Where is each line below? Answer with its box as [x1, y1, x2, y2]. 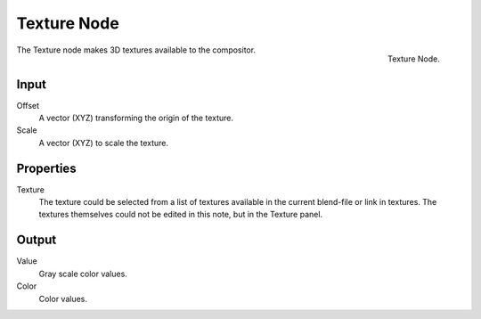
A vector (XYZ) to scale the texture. [38, 137, 169, 148]
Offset [16, 100, 40, 110]
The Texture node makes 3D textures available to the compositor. [16, 45, 257, 55]
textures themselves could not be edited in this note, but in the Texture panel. [38, 209, 323, 220]
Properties [16, 160, 77, 176]
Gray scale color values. [38, 268, 128, 279]
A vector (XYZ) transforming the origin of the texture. [38, 112, 233, 124]
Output [16, 233, 57, 248]
